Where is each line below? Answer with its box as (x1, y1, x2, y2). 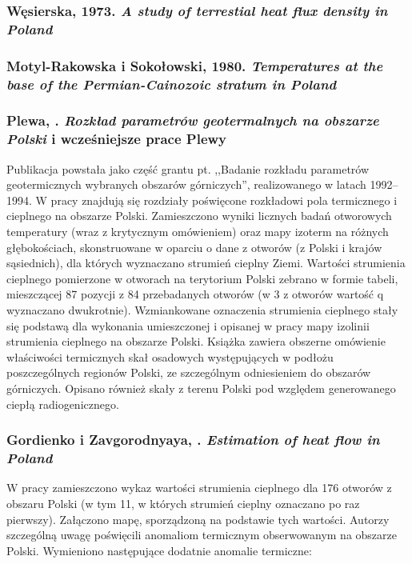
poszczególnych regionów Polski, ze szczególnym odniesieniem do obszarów (6, 364, 371, 381)
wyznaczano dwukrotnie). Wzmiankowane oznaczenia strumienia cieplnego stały (6, 302, 398, 318)
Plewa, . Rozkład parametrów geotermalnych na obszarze (6, 110, 379, 130)
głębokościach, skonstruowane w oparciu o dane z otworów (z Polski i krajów (6, 238, 382, 255)
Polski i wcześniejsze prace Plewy (6, 129, 227, 149)
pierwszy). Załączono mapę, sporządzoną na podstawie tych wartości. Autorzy (6, 510, 390, 527)
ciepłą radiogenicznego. (6, 395, 119, 412)
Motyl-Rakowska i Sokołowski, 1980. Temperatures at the (6, 55, 383, 75)
